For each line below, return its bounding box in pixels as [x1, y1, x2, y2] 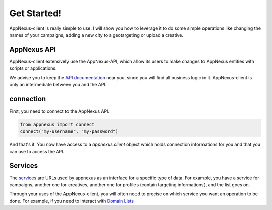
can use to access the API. [9, 148, 65, 154]
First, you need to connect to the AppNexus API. [9, 108, 110, 114]
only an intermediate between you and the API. [9, 82, 107, 88]
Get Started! [9, 8, 62, 19]
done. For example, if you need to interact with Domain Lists [9, 198, 134, 204]
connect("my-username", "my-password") [20, 129, 118, 134]
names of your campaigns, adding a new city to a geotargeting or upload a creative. [9, 32, 184, 38]
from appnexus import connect [20, 121, 95, 127]
